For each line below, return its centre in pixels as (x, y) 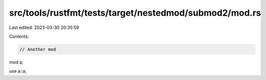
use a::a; (18, 71)
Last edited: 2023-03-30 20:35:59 (44, 27)
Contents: (19, 36)
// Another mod (38, 49)
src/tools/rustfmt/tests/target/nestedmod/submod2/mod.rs (135, 13)
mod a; (16, 62)
